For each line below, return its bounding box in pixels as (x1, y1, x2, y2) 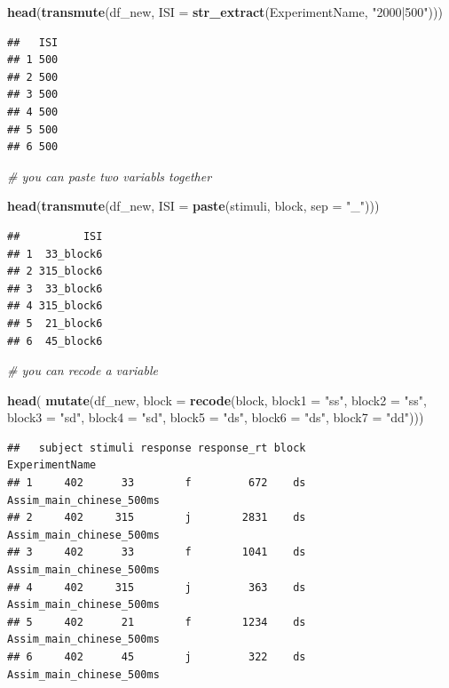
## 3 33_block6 (7, 282, 103, 295)
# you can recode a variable (7, 361, 158, 380)
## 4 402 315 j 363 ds (7, 580, 306, 594)
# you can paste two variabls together (7, 166, 212, 185)
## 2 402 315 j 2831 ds (7, 511, 306, 524)
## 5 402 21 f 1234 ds (7, 615, 306, 628)
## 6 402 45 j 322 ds (7, 651, 306, 663)
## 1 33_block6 (7, 247, 103, 260)
